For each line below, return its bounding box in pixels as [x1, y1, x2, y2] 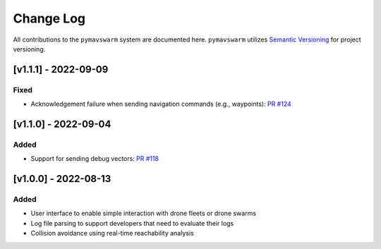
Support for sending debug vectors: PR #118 [30, 154, 159, 163]
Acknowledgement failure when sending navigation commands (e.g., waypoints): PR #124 [30, 99, 292, 109]
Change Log [13, 11, 86, 26]
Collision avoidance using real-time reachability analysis [30, 229, 194, 238]
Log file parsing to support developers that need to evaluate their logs [30, 219, 234, 227]
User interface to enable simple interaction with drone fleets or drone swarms [30, 209, 257, 218]
